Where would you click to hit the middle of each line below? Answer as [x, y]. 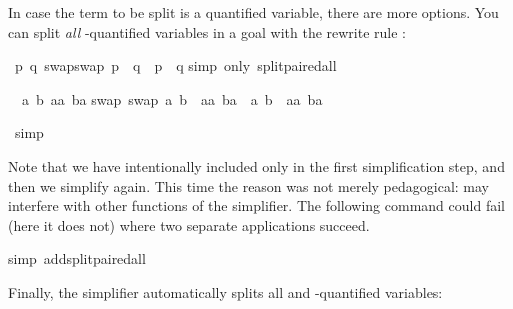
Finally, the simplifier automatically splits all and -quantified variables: [225, 291]
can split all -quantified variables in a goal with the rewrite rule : [207, 31]
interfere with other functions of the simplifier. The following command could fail [256, 205]
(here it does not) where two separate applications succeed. [189, 224]
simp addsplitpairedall [77, 258]
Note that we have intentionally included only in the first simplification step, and [256, 165]
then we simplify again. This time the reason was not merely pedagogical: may [249, 185]
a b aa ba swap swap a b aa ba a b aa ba [172, 98]
